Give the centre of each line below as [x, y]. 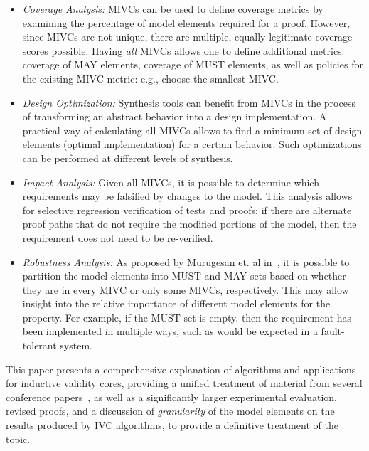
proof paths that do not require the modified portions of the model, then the [189, 224]
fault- [333, 331]
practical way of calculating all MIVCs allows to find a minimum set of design [192, 130]
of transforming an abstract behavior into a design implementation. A [175, 116]
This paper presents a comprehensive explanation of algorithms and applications [181, 369]
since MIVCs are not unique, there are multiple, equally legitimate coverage [187, 37]
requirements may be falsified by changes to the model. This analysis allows [187, 196]
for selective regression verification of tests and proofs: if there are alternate [187, 209]
